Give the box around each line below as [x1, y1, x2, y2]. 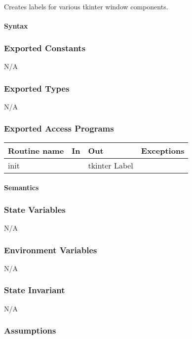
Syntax [4, 21, 28, 31]
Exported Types [4, 82, 70, 94]
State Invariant [4, 284, 65, 296]
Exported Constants [4, 41, 86, 54]
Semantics [4, 182, 39, 193]
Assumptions [4, 324, 56, 337]
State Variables [4, 203, 66, 215]
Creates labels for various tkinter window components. [4, 1, 168, 11]
